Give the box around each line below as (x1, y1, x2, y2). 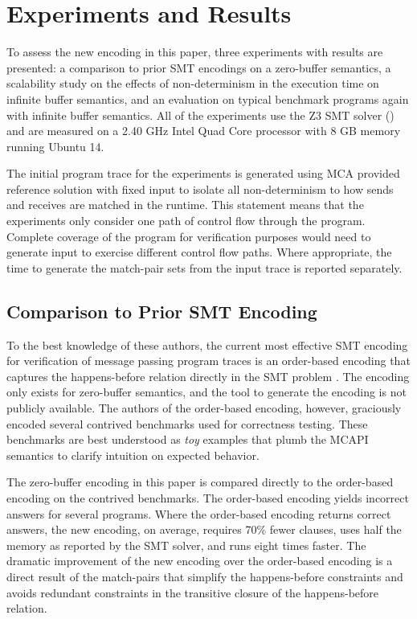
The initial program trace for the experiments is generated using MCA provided (6, 165, 400, 182)
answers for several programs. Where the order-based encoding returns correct (6, 505, 391, 522)
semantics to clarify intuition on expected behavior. (6, 446, 260, 463)
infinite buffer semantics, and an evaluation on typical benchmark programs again (6, 90, 409, 107)
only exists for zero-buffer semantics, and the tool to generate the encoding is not (6, 383, 407, 400)
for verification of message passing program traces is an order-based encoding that (6, 352, 411, 369)
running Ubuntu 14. (6, 137, 104, 154)
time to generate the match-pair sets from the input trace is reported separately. (6, 259, 403, 276)
